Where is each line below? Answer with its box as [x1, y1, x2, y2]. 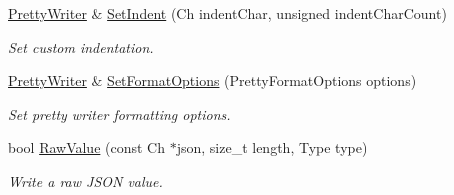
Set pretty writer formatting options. [8, 103, 231, 124]
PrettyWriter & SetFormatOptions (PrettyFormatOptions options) [8, 70, 417, 91]
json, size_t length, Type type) [176, 137, 368, 158]
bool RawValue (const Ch [8, 137, 165, 158]
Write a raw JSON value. [8, 170, 163, 191]
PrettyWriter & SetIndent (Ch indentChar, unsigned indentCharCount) [8, 3, 447, 23]
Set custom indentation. [8, 36, 154, 57]
